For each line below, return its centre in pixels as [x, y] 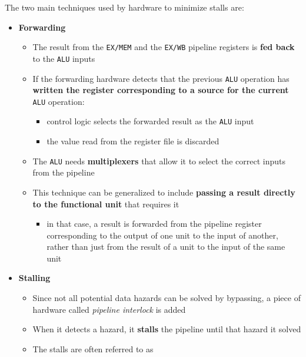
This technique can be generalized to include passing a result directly [164, 192]
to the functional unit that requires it [106, 204]
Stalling [34, 278]
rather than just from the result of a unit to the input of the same [166, 247]
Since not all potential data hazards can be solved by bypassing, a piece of [167, 298]
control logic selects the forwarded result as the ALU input [150, 121]
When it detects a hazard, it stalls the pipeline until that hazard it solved [167, 329]
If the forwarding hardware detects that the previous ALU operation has [161, 78]
